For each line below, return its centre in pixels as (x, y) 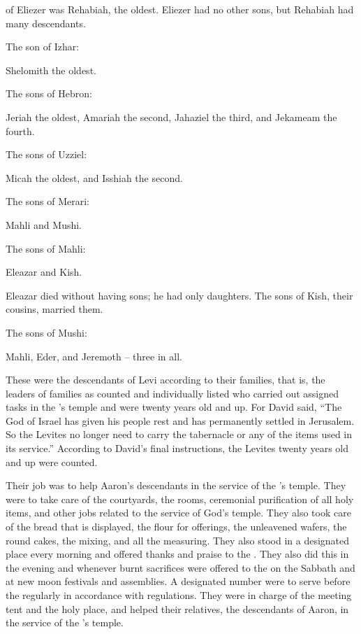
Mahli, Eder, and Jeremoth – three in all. (94, 356)
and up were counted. (52, 462)
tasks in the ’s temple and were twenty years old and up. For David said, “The (174, 407)
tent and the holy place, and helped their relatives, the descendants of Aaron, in (177, 608)
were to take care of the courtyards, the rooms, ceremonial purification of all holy (180, 499)
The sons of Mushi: (46, 332)
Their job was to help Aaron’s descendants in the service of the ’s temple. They (176, 485)
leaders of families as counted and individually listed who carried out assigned (172, 393)
